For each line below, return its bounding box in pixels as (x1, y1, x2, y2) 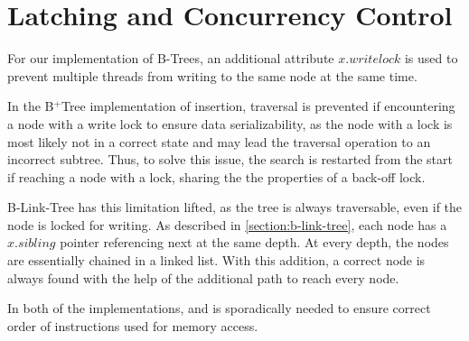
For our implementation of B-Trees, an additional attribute (7, 49, 334, 68)
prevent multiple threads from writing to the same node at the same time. (7, 66, 417, 85)
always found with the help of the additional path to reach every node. (7, 268, 399, 287)
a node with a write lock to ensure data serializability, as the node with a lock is (7, 114, 453, 133)
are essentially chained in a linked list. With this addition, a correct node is (7, 251, 426, 270)
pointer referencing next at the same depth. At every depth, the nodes (60, 233, 449, 252)
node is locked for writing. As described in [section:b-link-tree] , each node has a (7, 215, 447, 234)
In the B (7, 97, 54, 115)
